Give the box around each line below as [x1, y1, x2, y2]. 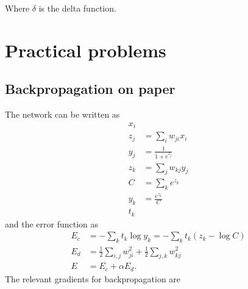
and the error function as [5, 217, 99, 230]
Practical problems [5, 37, 166, 62]
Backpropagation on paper [5, 79, 175, 98]
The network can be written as [5, 108, 120, 121]
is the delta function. [38, 2, 116, 14]
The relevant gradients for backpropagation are [5, 272, 181, 285]
